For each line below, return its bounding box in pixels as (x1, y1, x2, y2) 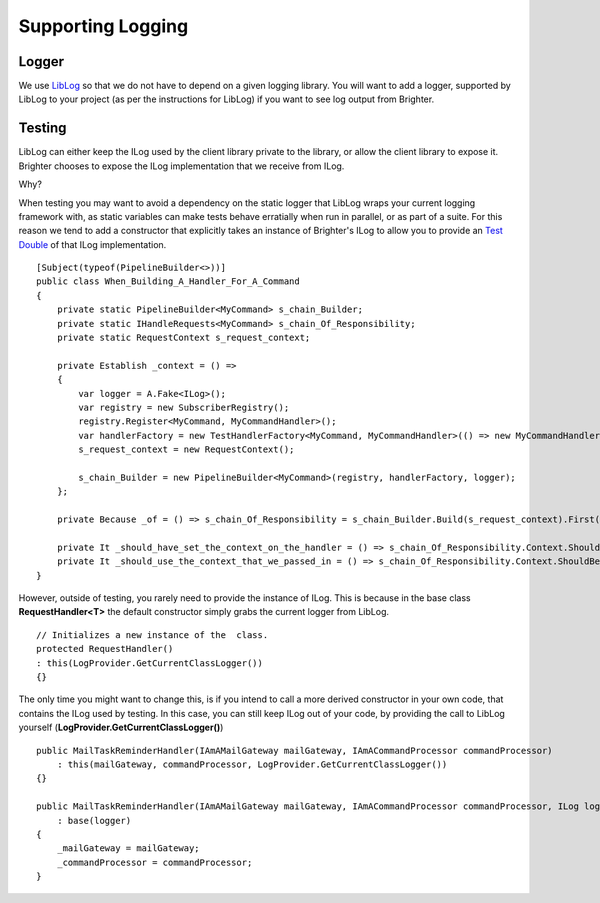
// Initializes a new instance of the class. (36, 629, 269, 640)
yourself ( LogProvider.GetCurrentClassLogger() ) (18, 721, 224, 734)
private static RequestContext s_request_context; (56, 332, 311, 344)
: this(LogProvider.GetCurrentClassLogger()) (36, 657, 264, 669)
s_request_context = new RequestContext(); (78, 444, 295, 455)
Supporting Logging (18, 15, 189, 37)
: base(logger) (56, 815, 132, 826)
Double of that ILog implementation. (18, 238, 167, 250)
